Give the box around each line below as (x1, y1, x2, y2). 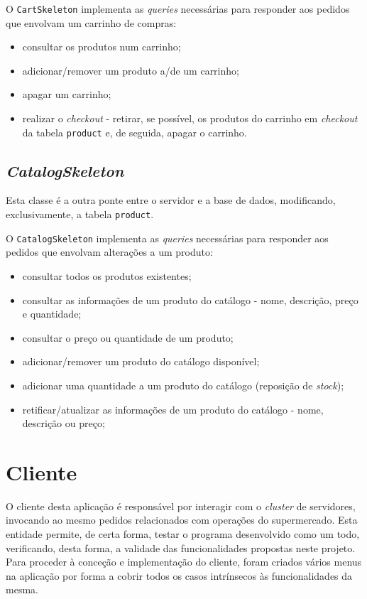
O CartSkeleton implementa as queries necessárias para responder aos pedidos (6, 1, 350, 16)
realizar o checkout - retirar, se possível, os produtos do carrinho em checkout (22, 111, 358, 126)
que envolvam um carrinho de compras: (6, 15, 177, 30)
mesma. (6, 582, 38, 597)
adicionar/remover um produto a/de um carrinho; (22, 63, 239, 77)
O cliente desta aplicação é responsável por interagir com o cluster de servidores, (6, 498, 356, 513)
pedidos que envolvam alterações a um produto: (6, 244, 213, 259)
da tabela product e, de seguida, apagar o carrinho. (22, 124, 247, 139)
